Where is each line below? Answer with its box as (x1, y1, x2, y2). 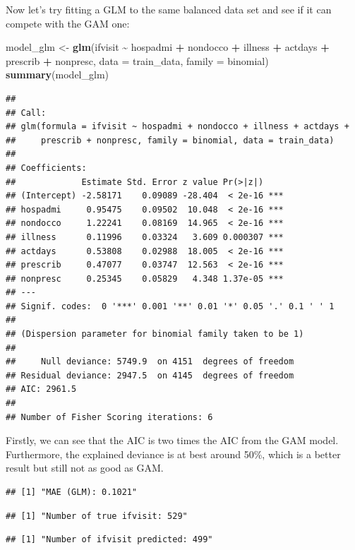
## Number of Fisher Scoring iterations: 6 (6, 412, 213, 422)
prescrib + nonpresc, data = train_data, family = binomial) (6, 53, 269, 68)
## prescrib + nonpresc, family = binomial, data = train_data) (6, 135, 335, 145)
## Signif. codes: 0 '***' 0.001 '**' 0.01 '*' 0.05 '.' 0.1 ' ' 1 (6, 301, 335, 311)
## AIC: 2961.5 (6, 384, 77, 395)
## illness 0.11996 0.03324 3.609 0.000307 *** (6, 232, 284, 242)
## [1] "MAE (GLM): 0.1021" (6, 487, 138, 497)
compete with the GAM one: (6, 16, 130, 30)
